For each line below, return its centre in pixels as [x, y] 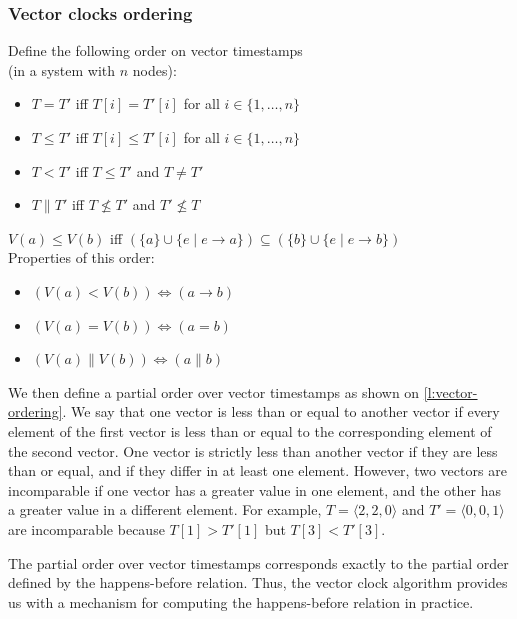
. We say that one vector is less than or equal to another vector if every [281, 411]
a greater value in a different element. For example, [165, 509]
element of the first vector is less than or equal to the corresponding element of [250, 430]
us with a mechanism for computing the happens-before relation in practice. [241, 601]
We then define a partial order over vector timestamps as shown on [214, 391]
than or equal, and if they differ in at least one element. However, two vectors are [257, 470]
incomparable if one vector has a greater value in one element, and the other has [255, 489]
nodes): [154, 69]
